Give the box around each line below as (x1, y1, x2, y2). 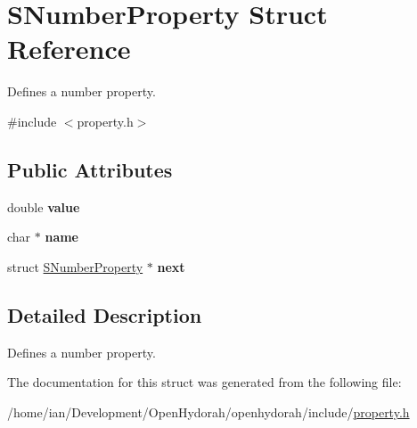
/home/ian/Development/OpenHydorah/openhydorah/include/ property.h (7, 402, 410, 421)
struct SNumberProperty (7, 257, 143, 276)
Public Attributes (7, 155, 173, 183)
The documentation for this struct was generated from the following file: (7, 373, 402, 391)
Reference (7, 30, 131, 67)
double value (7, 197, 80, 216)
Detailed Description (7, 300, 202, 328)
